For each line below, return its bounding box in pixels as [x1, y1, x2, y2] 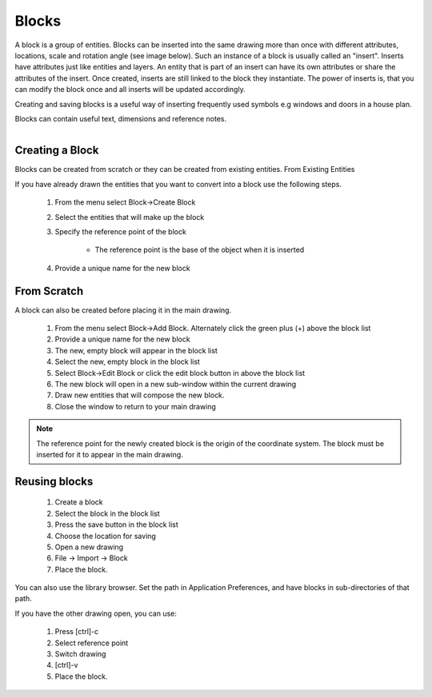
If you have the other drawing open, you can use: [14, 608, 178, 618]
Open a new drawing [54, 542, 124, 552]
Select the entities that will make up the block [54, 212, 205, 221]
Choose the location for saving [54, 531, 156, 540]
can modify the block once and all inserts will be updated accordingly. [14, 85, 246, 94]
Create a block [54, 497, 103, 507]
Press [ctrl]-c [54, 627, 99, 636]
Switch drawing [54, 649, 106, 659]
